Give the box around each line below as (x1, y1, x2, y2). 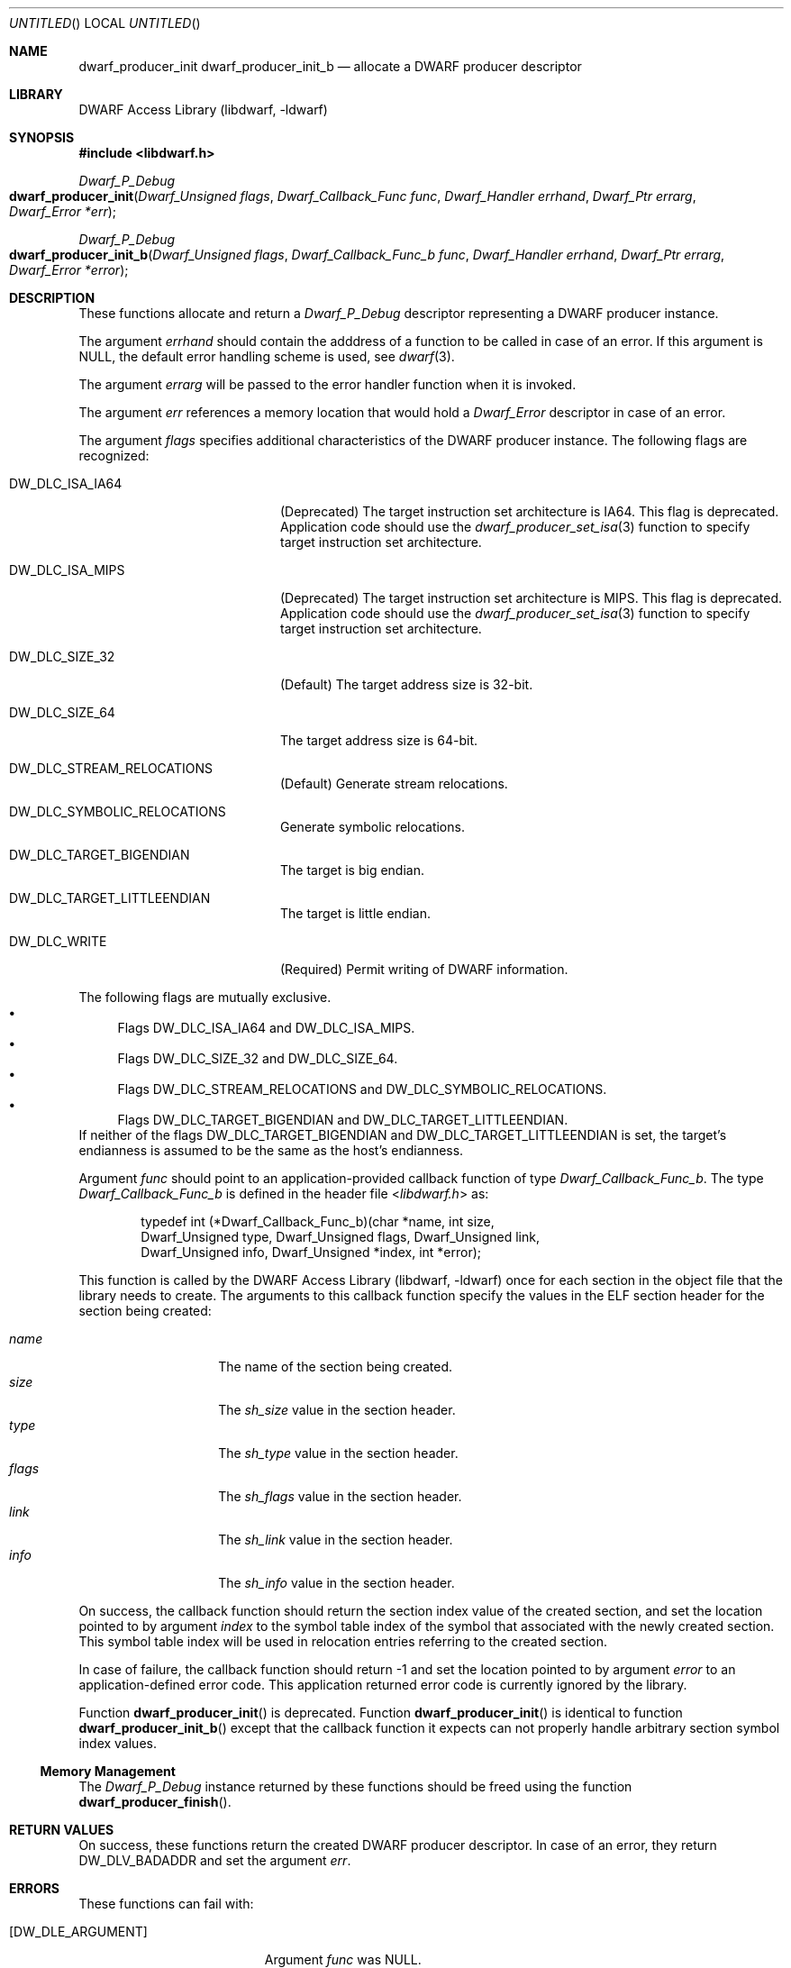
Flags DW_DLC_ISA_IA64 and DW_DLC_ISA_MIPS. (117, 1020, 415, 1035)
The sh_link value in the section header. (218, 1532, 453, 1547)
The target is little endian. (280, 906, 431, 921)
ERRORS (9, 1881, 60, 1896)
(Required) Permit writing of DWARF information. (280, 961, 568, 977)
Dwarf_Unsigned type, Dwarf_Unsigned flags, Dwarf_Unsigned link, (141, 1229, 540, 1244)
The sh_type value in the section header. (218, 1445, 459, 1461)
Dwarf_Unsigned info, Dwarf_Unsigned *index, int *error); (141, 1244, 482, 1260)
